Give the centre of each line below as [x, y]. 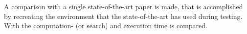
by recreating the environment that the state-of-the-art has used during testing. [123, 16]
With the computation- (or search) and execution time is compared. [106, 25]
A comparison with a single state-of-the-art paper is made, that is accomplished [123, 6]
